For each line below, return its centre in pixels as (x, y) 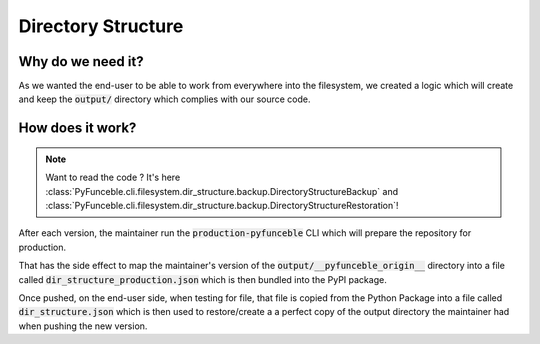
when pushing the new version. (83, 326)
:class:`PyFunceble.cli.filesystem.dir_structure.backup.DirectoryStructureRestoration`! (222, 206)
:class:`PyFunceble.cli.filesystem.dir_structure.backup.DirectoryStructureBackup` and (222, 191)
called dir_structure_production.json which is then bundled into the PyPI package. (202, 279)
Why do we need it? (81, 61)
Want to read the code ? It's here (113, 177)
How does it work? (77, 128)
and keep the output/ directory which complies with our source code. (164, 99)
